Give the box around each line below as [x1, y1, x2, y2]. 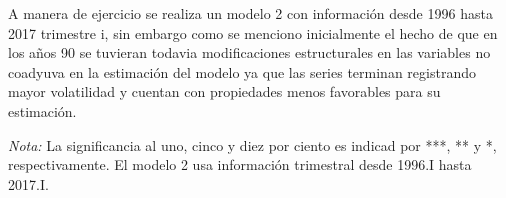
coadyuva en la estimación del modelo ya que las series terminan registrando [8, 61, 476, 82]
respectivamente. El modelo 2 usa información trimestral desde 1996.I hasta [8, 154, 472, 175]
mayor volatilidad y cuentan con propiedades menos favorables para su [8, 81, 441, 102]
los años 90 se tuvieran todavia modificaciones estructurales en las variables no [8, 42, 491, 63]
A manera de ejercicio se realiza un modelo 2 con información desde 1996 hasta [8, 3, 493, 23]
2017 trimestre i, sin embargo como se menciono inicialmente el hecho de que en [8, 22, 498, 43]
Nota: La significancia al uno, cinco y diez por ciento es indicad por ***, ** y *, [8, 134, 497, 155]
